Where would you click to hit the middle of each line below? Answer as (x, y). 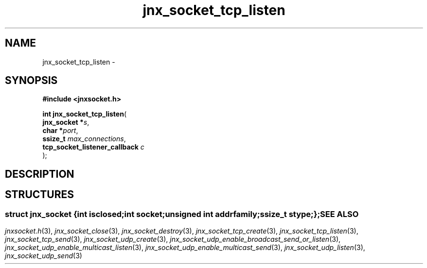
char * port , (60, 131)
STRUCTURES (39, 195)
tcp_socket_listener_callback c (93, 147)
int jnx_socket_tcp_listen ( (85, 114)
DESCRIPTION (40, 174)
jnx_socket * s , (66, 122)
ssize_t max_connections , (84, 139)
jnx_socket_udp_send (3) (44, 256)
